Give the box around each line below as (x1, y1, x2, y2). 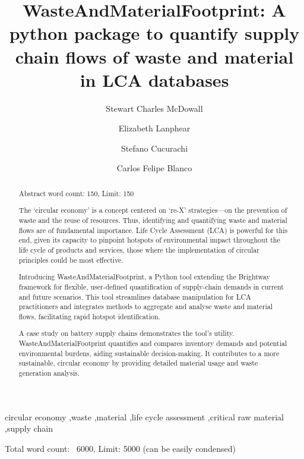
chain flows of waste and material (15, 44, 294, 68)
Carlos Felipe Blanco (116, 162, 192, 174)
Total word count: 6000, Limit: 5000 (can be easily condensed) (5, 442, 236, 454)
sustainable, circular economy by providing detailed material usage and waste (18, 358, 258, 368)
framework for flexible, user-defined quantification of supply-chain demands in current (18, 281, 284, 291)
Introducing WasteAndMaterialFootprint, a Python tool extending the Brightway (18, 272, 270, 282)
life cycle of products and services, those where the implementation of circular (18, 245, 259, 255)
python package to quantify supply (9, 21, 300, 45)
